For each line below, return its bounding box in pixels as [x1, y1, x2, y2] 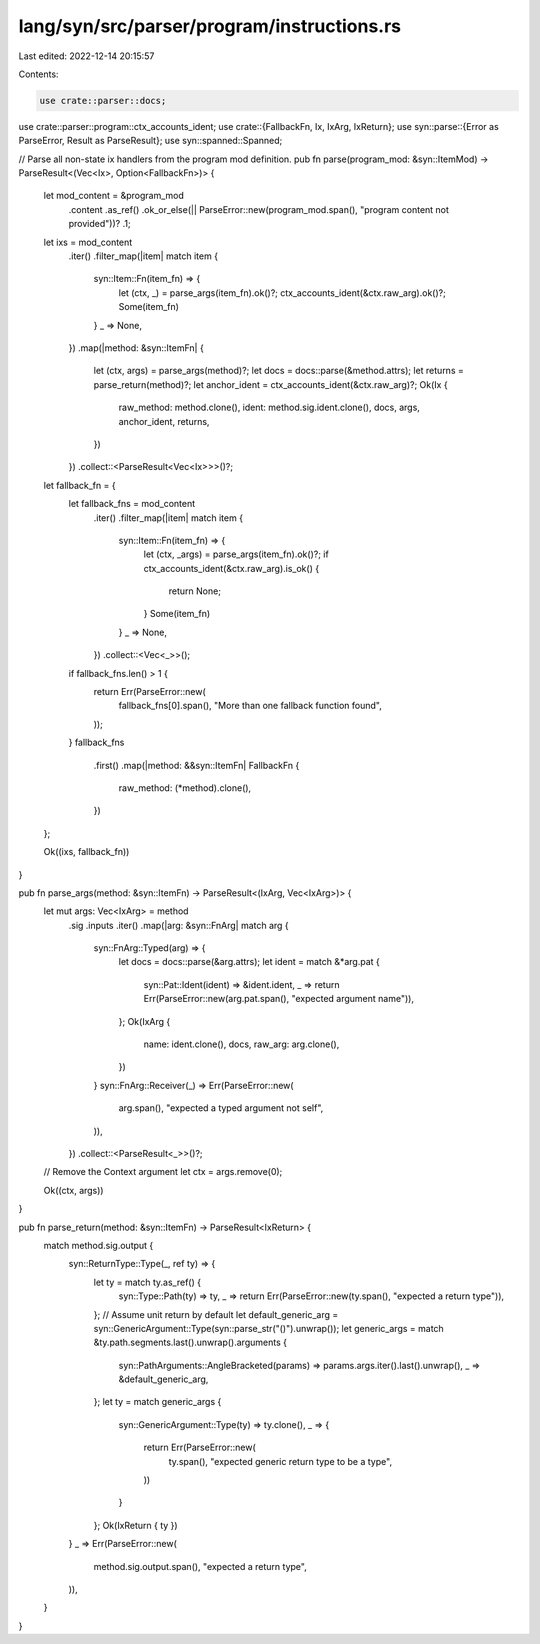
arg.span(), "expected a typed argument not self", [118, 1102, 324, 1114]
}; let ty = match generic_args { [93, 1396, 222, 1408]
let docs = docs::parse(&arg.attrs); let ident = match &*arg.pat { [118, 956, 380, 968]
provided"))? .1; [68, 218, 131, 230]
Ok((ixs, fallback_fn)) [43, 846, 130, 858]
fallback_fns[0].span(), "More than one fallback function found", [118, 700, 382, 712]
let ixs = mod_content [43, 236, 133, 248]
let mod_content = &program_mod [43, 190, 185, 202]
